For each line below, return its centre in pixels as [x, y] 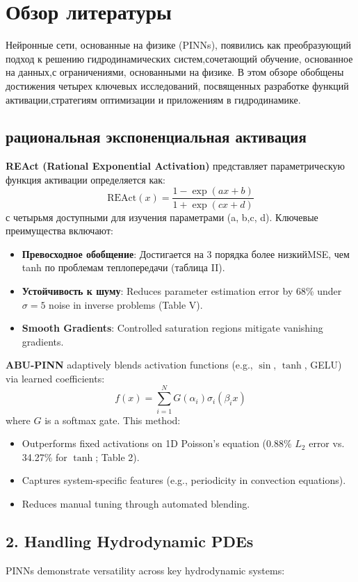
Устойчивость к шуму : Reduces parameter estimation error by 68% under [182, 290]
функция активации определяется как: [86, 179]
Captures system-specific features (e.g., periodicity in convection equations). [184, 480]
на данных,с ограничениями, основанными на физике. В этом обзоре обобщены [175, 72]
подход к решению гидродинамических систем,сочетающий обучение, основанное [179, 58]
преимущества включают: [59, 231]
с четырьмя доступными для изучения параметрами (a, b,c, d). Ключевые [162, 217]
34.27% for [44, 456]
